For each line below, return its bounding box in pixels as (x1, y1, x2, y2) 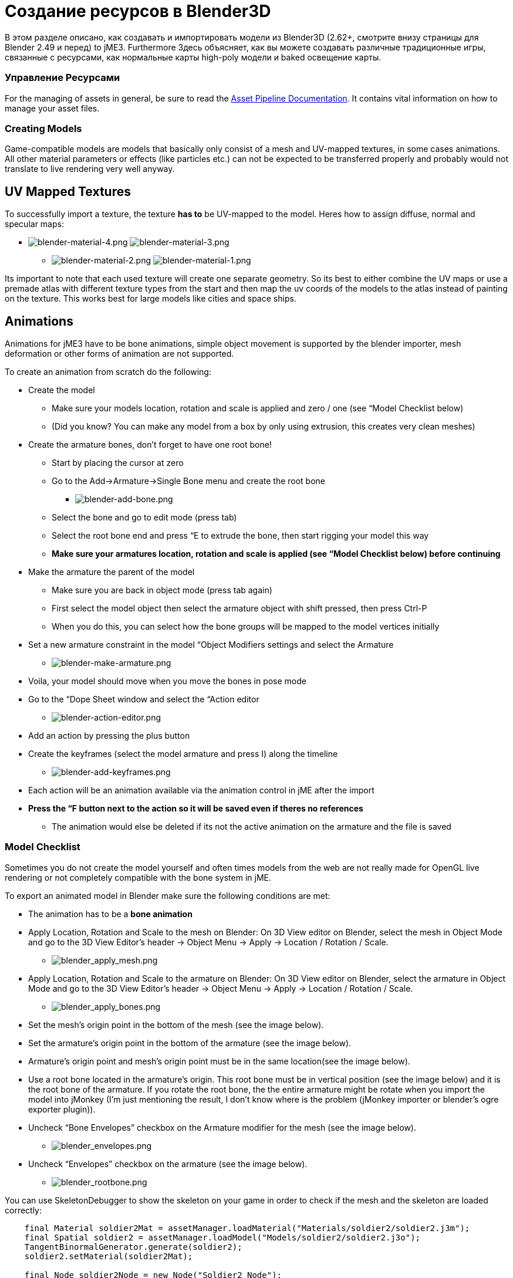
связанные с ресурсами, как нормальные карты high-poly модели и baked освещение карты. (5, 52, 382, 62)
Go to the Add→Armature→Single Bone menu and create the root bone (52, 475, 326, 486)
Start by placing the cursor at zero (52, 457, 184, 468)
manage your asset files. (5, 103, 100, 113)
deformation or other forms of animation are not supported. (5, 348, 234, 359)
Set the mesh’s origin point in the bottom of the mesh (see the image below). (28, 1019, 324, 1030)
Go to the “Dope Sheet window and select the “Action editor (28, 694, 259, 704)
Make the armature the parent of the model (28, 566, 195, 577)
